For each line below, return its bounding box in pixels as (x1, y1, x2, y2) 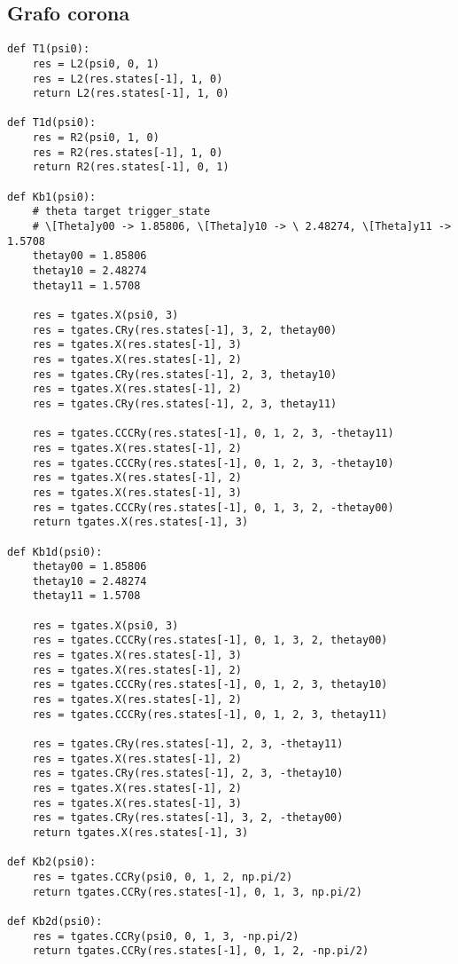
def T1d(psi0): (7, 116, 97, 130)
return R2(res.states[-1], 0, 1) (32, 161, 229, 174)
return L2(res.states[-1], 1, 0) (32, 87, 229, 100)
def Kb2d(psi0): (7, 914, 103, 928)
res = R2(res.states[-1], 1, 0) (32, 146, 223, 159)
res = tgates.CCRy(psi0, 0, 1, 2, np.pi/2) (32, 870, 293, 883)
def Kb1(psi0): (7, 190, 97, 203)
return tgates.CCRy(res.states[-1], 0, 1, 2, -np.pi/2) (32, 944, 369, 958)
